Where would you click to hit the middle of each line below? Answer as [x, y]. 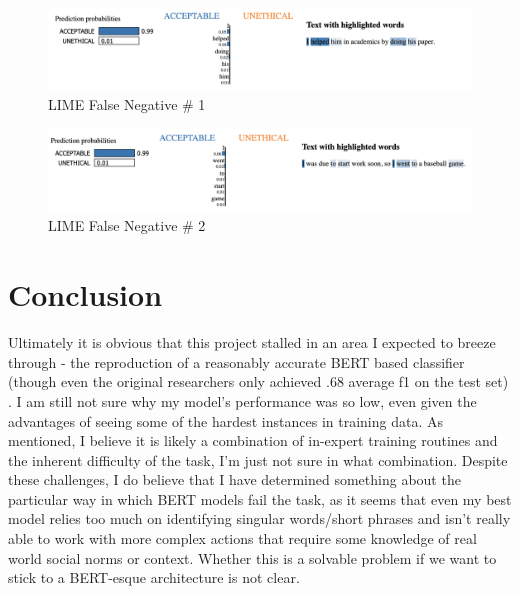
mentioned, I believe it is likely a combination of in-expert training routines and [253, 440]
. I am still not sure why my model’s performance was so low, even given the [242, 400]
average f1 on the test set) [428, 381]
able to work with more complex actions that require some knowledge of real [242, 538]
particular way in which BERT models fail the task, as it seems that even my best [260, 498]
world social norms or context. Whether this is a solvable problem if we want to [252, 557]
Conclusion [85, 294]
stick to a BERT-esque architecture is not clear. [154, 577]
